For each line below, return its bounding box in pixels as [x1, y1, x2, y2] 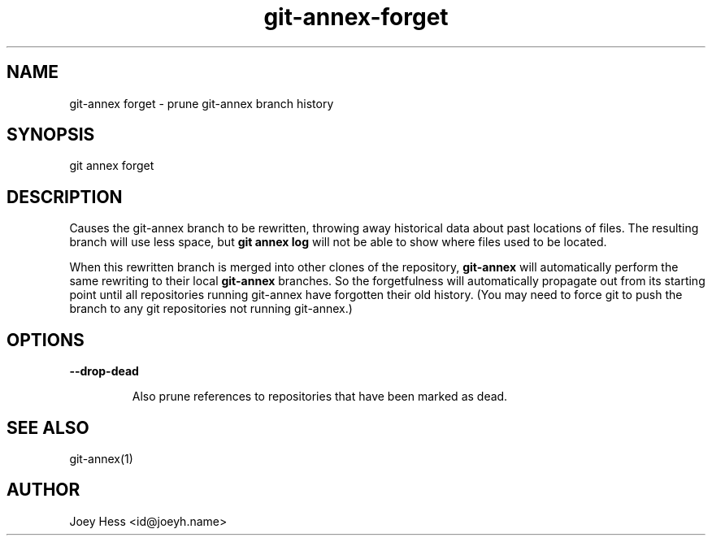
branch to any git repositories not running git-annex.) [69, 301, 353, 316]
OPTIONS [7, 329, 85, 350]
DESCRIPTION [7, 186, 123, 207]
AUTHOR [7, 479, 80, 501]
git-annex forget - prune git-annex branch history [69, 96, 334, 111]
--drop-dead [69, 364, 139, 379]
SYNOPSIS [7, 124, 95, 145]
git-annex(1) [69, 451, 133, 466]
